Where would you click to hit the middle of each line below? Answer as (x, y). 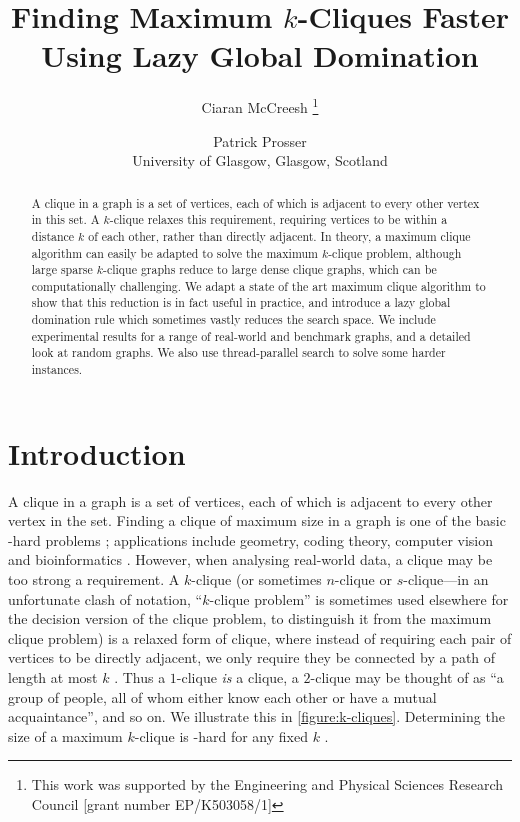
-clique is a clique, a (237, 677)
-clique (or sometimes (256, 579)
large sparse (62, 269)
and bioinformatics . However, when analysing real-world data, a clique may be (250, 559)
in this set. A (65, 219)
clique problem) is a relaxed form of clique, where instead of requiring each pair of (260, 637)
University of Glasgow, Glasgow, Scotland (260, 160)
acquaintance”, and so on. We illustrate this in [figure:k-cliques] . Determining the (256, 716)
